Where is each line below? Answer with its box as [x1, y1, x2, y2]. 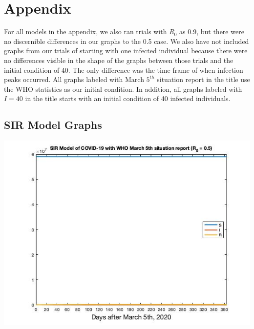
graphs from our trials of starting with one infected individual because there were [4, 45, 248, 56]
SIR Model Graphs [4, 117, 102, 132]
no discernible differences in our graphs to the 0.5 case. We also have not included [4, 36, 249, 46]
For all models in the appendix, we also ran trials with [4, 26, 167, 37]
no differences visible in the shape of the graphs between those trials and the [4, 55, 233, 65]
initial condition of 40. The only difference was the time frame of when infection [4, 64, 243, 75]
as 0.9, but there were [179, 26, 244, 37]
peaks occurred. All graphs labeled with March [4, 74, 144, 84]
